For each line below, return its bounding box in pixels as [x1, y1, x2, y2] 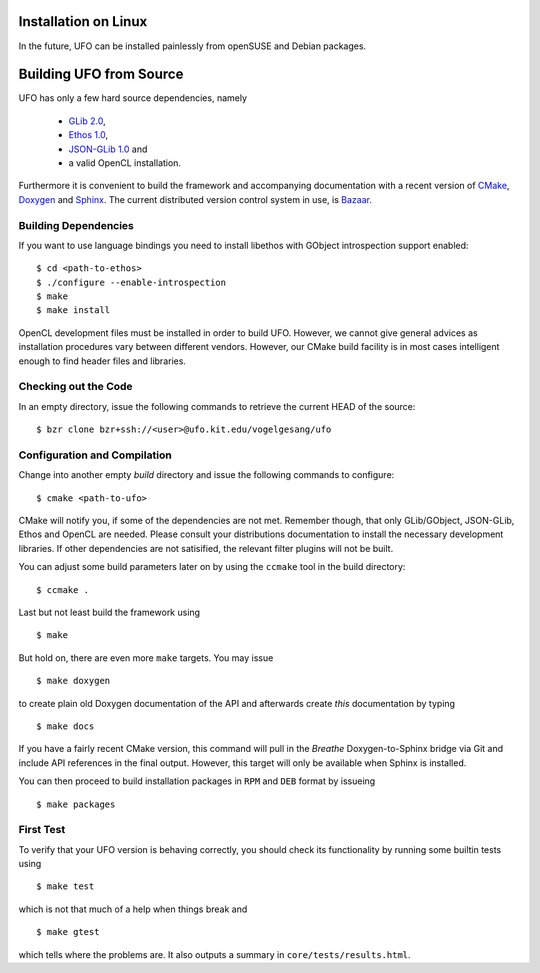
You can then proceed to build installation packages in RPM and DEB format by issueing [18, 775, 376, 787]
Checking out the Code [18, 380, 134, 394]
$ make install [36, 305, 111, 316]
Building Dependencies [18, 218, 135, 232]
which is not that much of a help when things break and [18, 903, 248, 915]
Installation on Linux [18, 13, 148, 30]
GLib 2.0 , [68, 115, 107, 127]
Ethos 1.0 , [68, 129, 109, 141]
